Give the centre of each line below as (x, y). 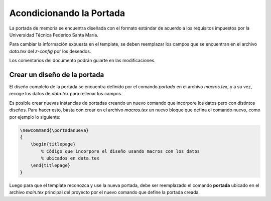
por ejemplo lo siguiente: (35, 117)
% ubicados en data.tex (70, 158)
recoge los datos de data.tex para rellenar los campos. (66, 94)
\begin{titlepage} (53, 144)
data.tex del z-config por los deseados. (50, 51)
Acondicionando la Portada (67, 13)
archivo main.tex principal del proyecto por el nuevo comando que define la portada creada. (105, 192)
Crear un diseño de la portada (57, 74)
